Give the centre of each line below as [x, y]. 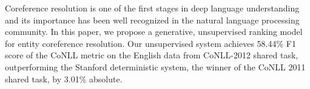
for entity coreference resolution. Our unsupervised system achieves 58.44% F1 [150, 43]
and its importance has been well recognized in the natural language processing [152, 20]
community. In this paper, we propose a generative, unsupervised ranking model [154, 32]
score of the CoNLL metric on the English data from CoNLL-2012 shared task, [152, 55]
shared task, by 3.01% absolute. [64, 78]
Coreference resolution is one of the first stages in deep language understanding [152, 8]
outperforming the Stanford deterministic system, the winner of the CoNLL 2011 [155, 66]
